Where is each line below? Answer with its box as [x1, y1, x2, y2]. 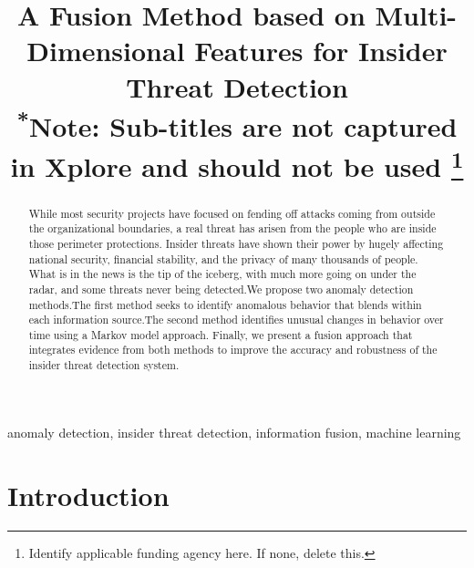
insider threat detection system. [28, 357, 180, 373]
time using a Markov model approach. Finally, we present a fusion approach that [28, 326, 413, 342]
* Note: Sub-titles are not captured [16, 103, 458, 145]
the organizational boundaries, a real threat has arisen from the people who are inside [28, 221, 437, 236]
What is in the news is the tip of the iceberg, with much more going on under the [28, 266, 417, 282]
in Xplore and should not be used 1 [10, 143, 464, 184]
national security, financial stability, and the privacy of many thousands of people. [28, 251, 418, 266]
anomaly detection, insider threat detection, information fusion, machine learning [7, 422, 461, 441]
